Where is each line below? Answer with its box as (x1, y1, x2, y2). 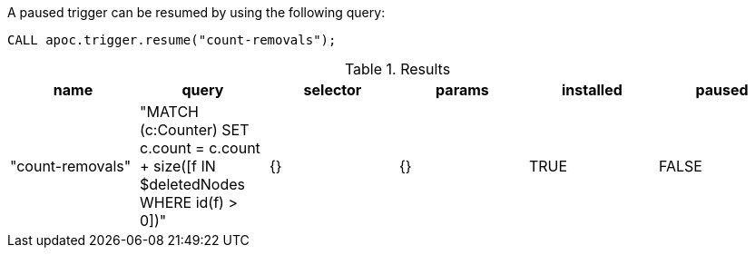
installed (562, 81, 623, 99)
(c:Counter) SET (139, 121, 250, 139)
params (436, 81, 489, 99)
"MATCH (139, 103, 199, 121)
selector (303, 81, 362, 99)
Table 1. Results (344, 60, 451, 78)
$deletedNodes (139, 175, 245, 193)
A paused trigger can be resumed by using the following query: (7, 5, 386, 20)
